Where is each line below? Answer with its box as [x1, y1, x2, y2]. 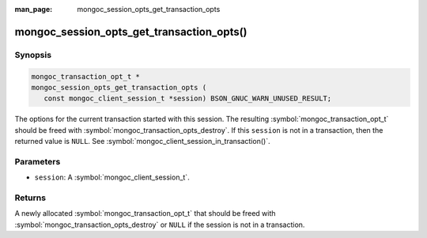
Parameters [14, 156, 61, 167]
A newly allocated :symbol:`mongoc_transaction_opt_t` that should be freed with [14, 209, 276, 218]
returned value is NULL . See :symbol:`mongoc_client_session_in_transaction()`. [14, 137, 270, 146]
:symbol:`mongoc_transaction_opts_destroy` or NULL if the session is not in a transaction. [14, 220, 305, 229]
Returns [14, 192, 47, 203]
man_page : [14, 5, 53, 13]
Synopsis [14, 49, 51, 60]
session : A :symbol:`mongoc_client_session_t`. [34, 172, 190, 182]
